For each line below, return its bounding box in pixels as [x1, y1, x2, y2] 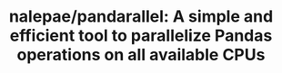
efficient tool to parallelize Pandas [9, 25, 273, 46]
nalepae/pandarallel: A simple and [8, 6, 274, 27]
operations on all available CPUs [16, 45, 266, 65]
